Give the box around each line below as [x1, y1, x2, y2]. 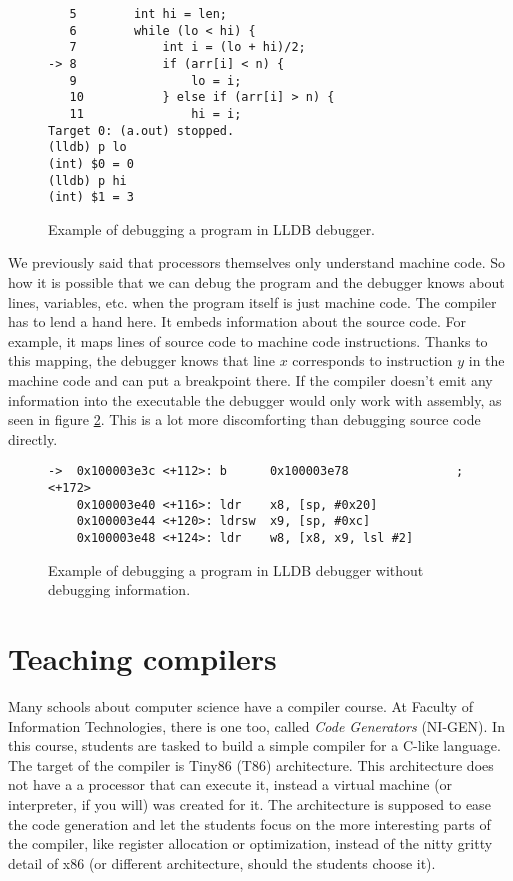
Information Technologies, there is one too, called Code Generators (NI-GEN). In [8, 715, 505, 736]
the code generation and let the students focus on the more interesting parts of [8, 813, 491, 834]
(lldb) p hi [48, 173, 127, 188]
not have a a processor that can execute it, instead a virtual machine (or [8, 774, 453, 795]
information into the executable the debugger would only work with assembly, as [8, 389, 502, 410]
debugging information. [48, 579, 191, 600]
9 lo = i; [69, 73, 242, 88]
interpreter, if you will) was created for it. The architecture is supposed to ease [8, 793, 491, 814]
